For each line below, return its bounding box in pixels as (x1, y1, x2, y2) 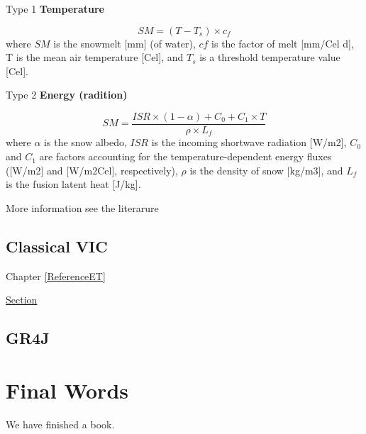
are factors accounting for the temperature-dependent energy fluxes (39, 149, 332, 164)
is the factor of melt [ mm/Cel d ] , (211, 35, 354, 50)
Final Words (6, 375, 128, 404)
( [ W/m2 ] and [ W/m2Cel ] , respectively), (6, 162, 178, 177)
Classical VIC (6, 235, 108, 257)
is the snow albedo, (44, 135, 127, 150)
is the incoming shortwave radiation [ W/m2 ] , (151, 135, 347, 150)
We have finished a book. (6, 416, 115, 431)
